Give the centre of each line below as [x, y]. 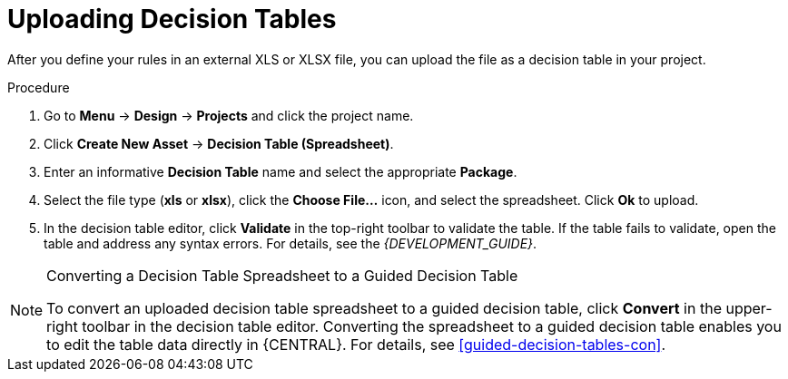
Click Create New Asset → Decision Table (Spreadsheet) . [219, 143]
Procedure [39, 87]
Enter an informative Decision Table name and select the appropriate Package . [281, 171]
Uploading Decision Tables [172, 19]
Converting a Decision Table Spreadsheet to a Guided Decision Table [282, 275]
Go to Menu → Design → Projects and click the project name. [229, 115]
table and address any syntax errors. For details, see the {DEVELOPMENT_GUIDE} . [291, 243]
